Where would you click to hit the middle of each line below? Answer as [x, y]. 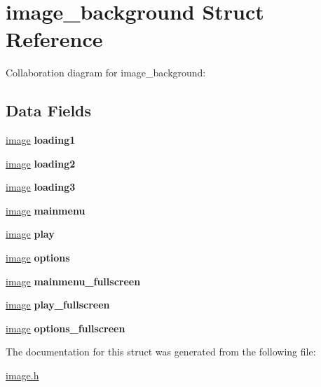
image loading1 [41, 140]
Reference [54, 39]
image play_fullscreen [58, 305]
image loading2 [41, 163]
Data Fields [49, 110]
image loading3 [41, 187]
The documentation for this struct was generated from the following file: [161, 352]
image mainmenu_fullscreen [73, 281]
